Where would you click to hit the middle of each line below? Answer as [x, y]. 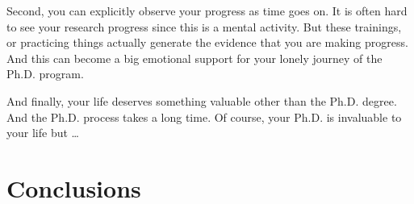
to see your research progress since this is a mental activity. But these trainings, [204, 26]
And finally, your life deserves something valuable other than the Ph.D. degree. [202, 100]
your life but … [43, 133]
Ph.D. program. [45, 74]
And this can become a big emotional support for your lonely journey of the [194, 58]
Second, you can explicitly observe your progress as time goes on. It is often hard [207, 10]
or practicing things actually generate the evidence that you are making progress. [207, 42]
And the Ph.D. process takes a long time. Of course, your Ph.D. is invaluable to [204, 117]
